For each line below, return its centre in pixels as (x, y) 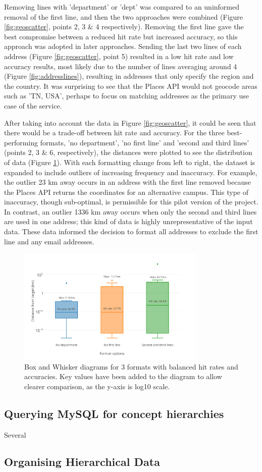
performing (21, 142)
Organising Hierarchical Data (82, 462)
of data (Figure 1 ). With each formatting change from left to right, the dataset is (130, 162)
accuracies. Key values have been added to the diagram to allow (123, 376)
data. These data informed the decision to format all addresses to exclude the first (131, 231)
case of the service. (33, 105)
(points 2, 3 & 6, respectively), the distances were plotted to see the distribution (128, 152)
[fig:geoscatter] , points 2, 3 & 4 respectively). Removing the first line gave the (124, 27)
